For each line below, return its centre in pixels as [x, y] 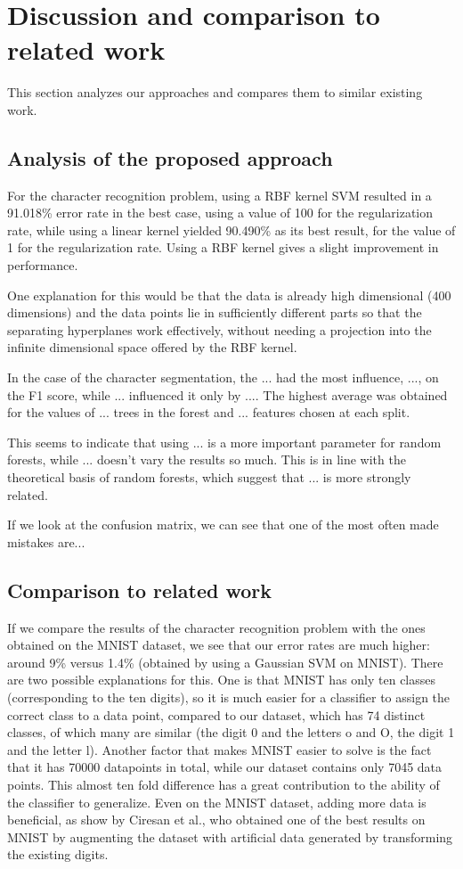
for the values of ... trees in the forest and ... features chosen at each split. [209, 412]
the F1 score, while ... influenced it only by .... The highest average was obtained [227, 394]
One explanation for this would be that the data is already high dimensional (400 [229, 295]
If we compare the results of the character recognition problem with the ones [216, 627]
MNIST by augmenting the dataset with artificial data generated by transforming [230, 836]
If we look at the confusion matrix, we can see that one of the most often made [223, 525]
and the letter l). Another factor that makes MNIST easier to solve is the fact [219, 749]
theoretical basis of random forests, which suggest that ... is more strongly [209, 477]
